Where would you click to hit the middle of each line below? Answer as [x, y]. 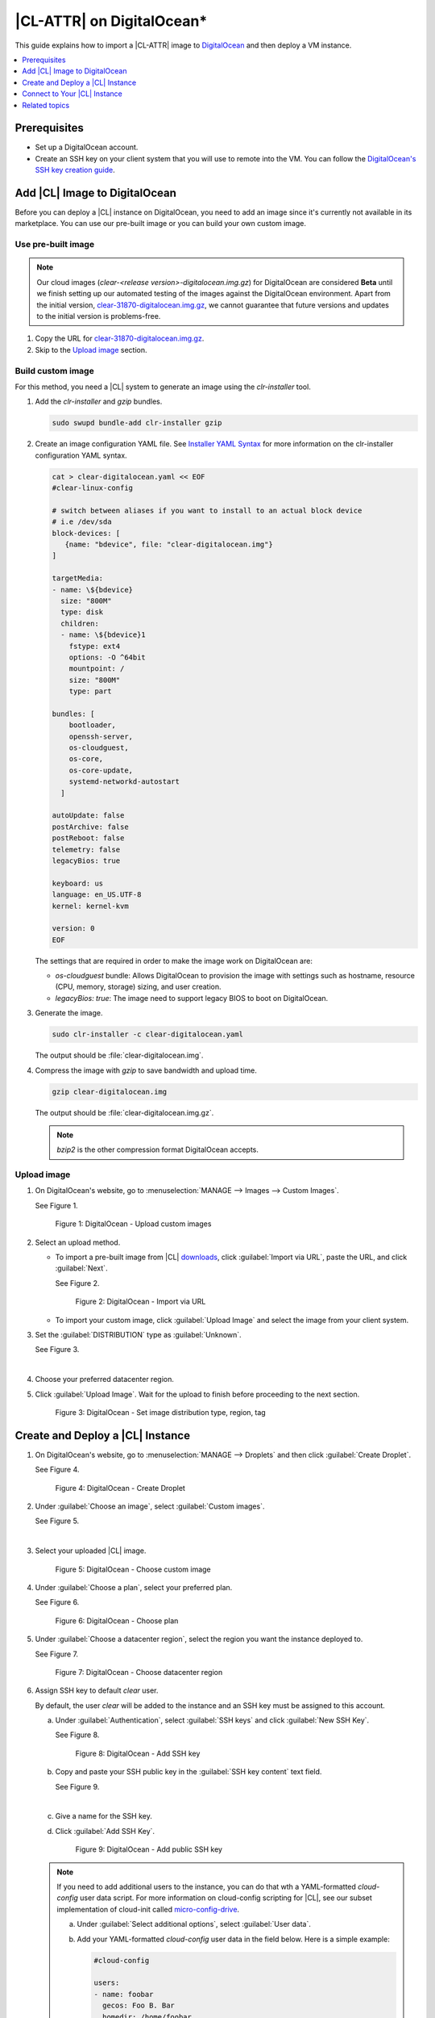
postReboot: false [88, 838]
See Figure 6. [57, 1602]
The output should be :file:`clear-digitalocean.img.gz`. [124, 1112]
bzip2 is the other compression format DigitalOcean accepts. [158, 1149]
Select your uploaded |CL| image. [91, 1551]
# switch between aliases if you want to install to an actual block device [207, 510]
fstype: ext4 [95, 646]
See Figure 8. [77, 1735]
